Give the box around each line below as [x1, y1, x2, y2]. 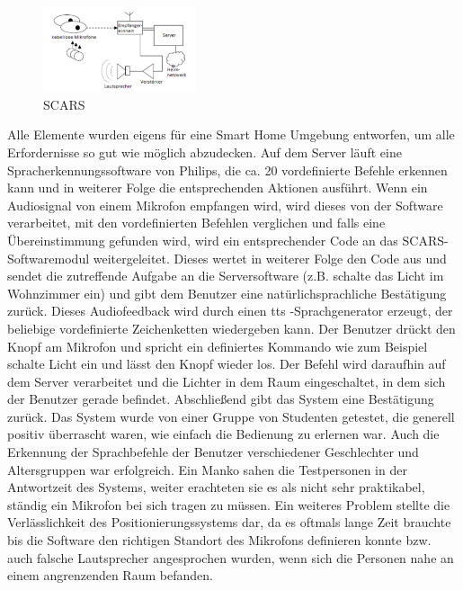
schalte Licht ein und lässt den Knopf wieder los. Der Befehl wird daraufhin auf [7, 354, 446, 373]
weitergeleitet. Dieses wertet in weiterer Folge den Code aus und [93, 248, 447, 267]
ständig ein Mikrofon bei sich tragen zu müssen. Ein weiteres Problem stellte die [7, 495, 450, 514]
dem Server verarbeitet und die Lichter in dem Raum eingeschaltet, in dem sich [7, 371, 446, 390]
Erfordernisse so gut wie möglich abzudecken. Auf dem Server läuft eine [7, 142, 402, 161]
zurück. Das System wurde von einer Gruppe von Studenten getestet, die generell [7, 407, 455, 425]
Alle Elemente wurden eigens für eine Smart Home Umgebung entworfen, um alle [7, 125, 455, 144]
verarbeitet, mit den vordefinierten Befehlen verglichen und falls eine [7, 213, 386, 232]
